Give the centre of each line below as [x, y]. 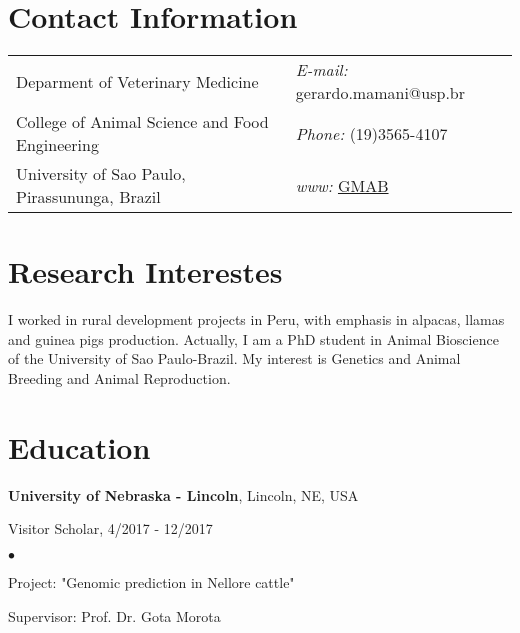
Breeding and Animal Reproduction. [119, 378]
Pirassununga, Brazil [88, 197]
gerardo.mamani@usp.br [380, 93]
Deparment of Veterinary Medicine [137, 81]
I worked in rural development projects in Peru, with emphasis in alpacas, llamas [256, 319]
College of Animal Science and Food [142, 122]
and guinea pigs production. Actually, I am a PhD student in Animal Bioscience [253, 338]
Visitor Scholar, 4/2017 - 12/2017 [110, 528]
